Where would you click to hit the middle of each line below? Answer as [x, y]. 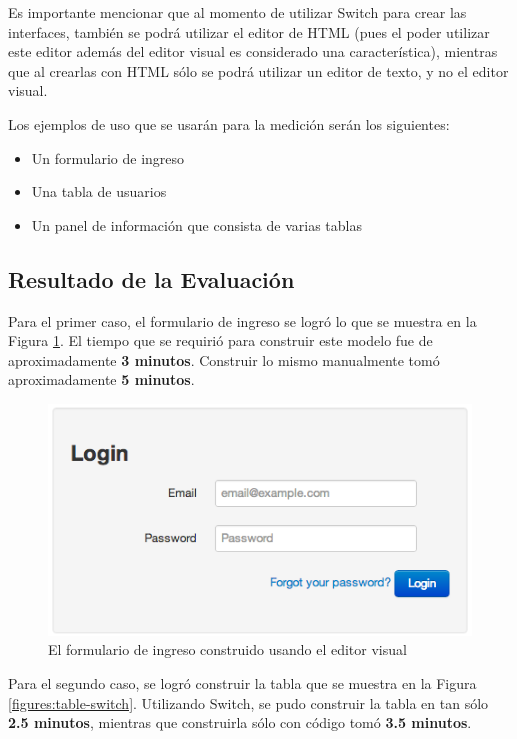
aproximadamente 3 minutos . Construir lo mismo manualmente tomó [224, 359]
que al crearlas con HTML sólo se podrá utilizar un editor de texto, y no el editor [258, 70]
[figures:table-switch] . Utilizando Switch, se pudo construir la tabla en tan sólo [248, 702]
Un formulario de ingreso [108, 157]
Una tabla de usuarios [99, 191]
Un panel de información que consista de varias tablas [196, 224]
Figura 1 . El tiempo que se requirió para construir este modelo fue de [220, 340]
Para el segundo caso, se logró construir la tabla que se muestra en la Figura [242, 682]
